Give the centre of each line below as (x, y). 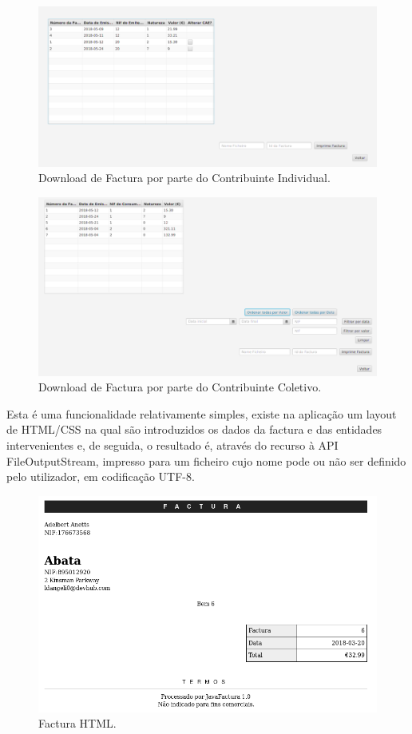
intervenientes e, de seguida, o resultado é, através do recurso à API (172, 444)
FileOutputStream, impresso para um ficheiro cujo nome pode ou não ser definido (206, 460)
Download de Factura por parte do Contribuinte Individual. (184, 178)
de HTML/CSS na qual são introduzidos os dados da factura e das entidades (194, 429)
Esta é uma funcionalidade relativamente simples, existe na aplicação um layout (202, 413)
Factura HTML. (77, 723)
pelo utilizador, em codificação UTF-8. (101, 476)
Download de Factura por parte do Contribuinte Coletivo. (180, 387)
